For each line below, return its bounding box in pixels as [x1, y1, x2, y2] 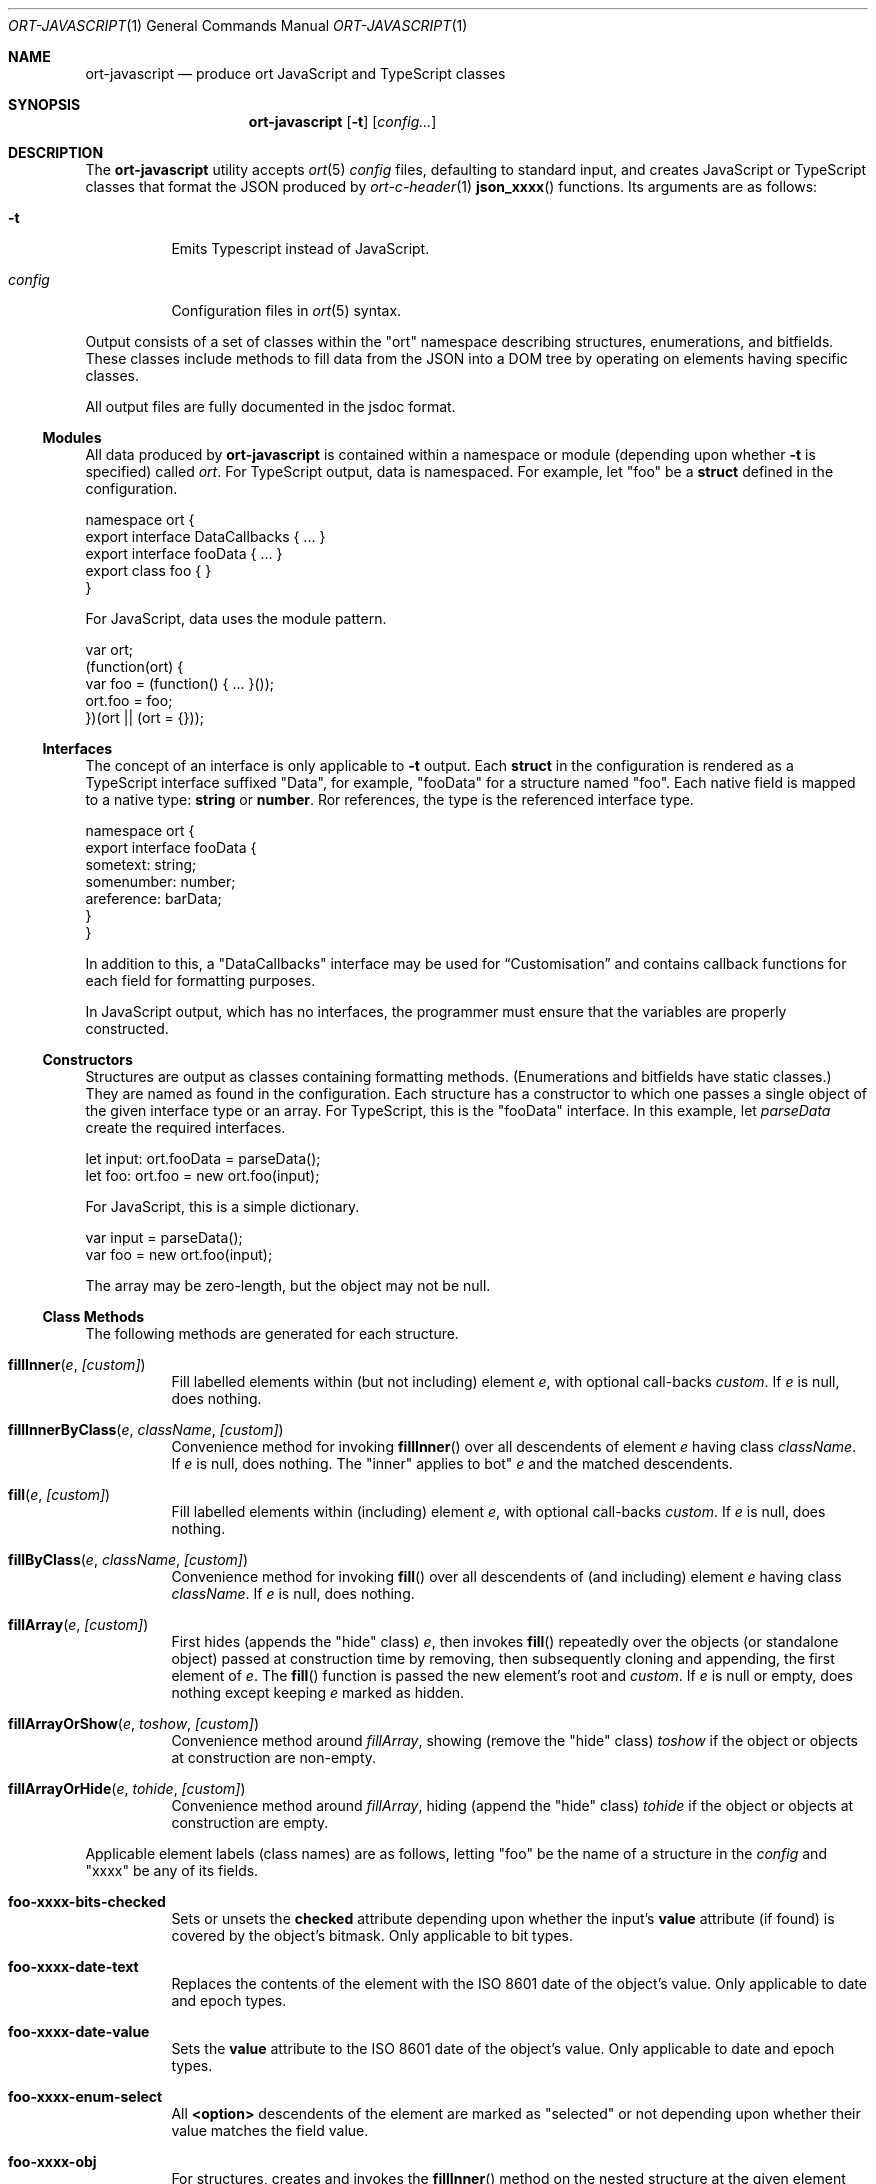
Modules [42, 429, 102, 446]
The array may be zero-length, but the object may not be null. [85, 1277, 491, 1294]
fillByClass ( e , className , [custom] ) [8, 1551, 249, 1568]
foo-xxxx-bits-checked [8, 1893, 166, 1910]
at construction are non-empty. [171, 1749, 377, 1766]
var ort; [85, 641, 133, 658]
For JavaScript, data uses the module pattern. [85, 610, 387, 627]
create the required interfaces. [85, 1119, 286, 1136]
